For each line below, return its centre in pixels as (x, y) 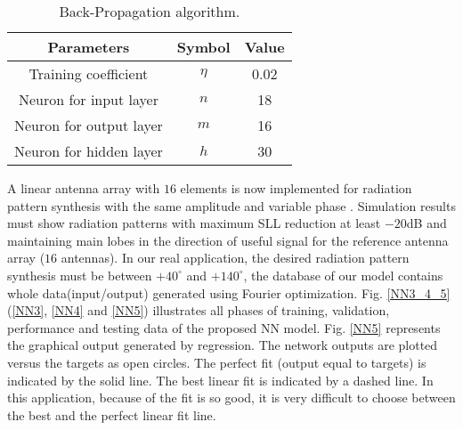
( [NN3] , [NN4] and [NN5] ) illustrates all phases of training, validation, (199, 310)
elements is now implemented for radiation (296, 188)
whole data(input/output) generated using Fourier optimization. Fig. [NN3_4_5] (229, 292)
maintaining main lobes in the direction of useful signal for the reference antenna (228, 240)
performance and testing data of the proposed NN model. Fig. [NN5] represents (224, 327)
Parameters (89, 47)
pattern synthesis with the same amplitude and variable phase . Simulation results (231, 205)
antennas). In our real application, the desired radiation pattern (235, 258)
